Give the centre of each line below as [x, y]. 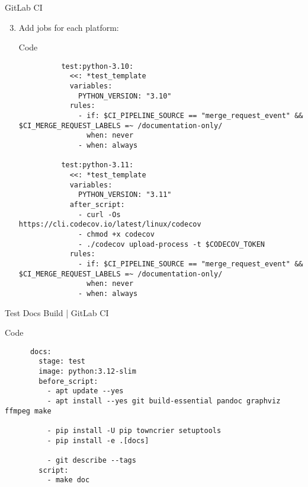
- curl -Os [100, 214]
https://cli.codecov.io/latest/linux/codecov [110, 225]
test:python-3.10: [97, 66]
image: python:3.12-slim [87, 372]
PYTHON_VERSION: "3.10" [125, 96]
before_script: [68, 381]
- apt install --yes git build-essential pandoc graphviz [164, 401]
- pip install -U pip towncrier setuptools [134, 430]
